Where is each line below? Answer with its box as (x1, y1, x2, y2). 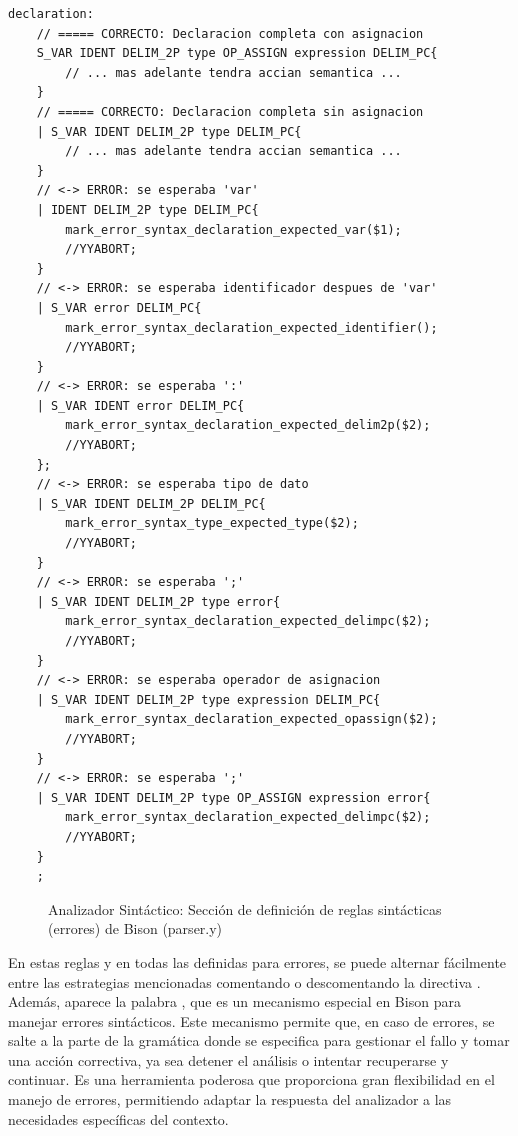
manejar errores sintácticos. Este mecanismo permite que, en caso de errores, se (8, 1010, 495, 1031)
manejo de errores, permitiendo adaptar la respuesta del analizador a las (8, 1089, 452, 1110)
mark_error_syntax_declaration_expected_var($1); (65, 222, 402, 237)
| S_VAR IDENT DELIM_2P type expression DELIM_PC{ (36, 692, 381, 707)
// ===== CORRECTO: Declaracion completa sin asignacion (36, 104, 424, 119)
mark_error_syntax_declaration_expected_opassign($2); (65, 712, 438, 727)
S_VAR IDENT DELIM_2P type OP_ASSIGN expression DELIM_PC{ (36, 46, 438, 61)
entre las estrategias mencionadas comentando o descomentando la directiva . (8, 971, 481, 992)
